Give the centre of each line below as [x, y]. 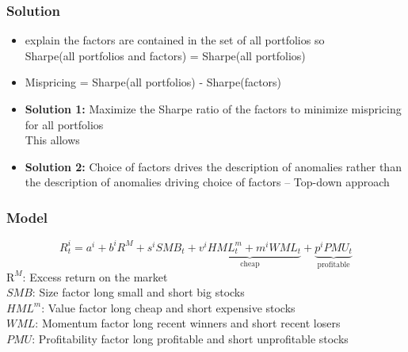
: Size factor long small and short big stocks [138, 292]
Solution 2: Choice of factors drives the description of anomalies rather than [213, 166]
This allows [52, 140]
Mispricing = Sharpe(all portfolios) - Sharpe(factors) [153, 82]
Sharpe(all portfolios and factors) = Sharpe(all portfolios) [165, 55]
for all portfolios [64, 124]
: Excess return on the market [95, 276]
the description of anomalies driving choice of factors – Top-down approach [207, 182]
